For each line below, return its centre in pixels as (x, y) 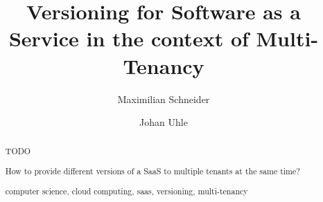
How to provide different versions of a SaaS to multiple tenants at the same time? (152, 171)
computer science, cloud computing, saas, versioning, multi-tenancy (126, 191)
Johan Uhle (164, 122)
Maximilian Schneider (164, 99)
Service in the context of (129, 38)
